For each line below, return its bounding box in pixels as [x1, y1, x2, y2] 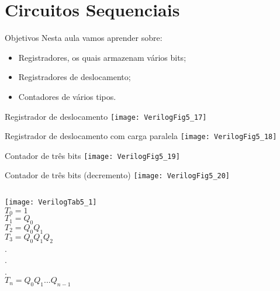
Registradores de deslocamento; [18, 71, 131, 83]
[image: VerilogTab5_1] [5, 198, 97, 207]
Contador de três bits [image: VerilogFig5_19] [5, 149, 180, 161]
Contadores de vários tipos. [18, 90, 116, 102]
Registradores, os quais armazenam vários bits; [18, 51, 186, 63]
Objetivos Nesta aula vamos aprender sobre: [5, 32, 163, 44]
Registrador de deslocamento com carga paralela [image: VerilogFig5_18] [5, 130, 277, 142]
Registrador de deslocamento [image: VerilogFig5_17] [5, 110, 207, 122]
